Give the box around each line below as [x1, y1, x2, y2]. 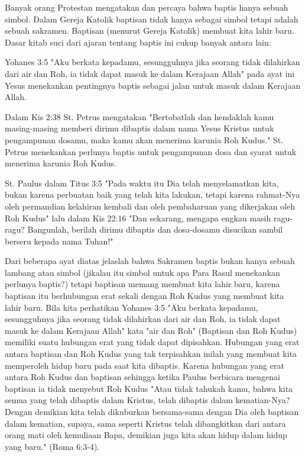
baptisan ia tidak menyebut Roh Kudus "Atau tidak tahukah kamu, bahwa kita [5, 382, 293, 394]
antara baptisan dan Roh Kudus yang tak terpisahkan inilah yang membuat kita [5, 347, 297, 360]
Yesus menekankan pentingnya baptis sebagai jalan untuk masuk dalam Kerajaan [5, 79, 301, 91]
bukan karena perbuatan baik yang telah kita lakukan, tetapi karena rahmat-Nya [5, 188, 300, 201]
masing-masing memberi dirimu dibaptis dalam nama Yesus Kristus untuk [5, 122, 274, 134]
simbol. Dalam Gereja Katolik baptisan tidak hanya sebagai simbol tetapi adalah [5, 12, 298, 25]
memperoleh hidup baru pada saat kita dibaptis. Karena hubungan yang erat [5, 359, 284, 371]
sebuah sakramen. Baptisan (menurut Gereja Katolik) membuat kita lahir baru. [5, 24, 294, 37]
